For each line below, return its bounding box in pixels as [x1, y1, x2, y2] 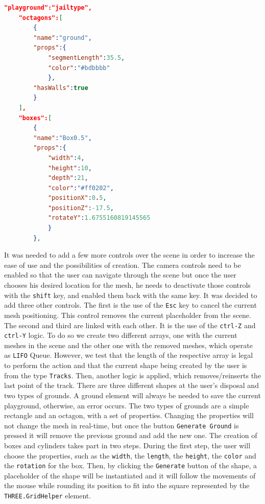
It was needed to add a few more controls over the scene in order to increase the [4, 249, 255, 260]
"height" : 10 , [47, 164, 92, 172]
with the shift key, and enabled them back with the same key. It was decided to [4, 289, 257, 300]
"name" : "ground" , [33, 34, 92, 41]
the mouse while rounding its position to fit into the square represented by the [4, 480, 250, 491]
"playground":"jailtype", [4, 4, 92, 11]
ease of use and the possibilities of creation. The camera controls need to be [4, 259, 241, 270]
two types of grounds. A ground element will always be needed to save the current [4, 390, 261, 400]
